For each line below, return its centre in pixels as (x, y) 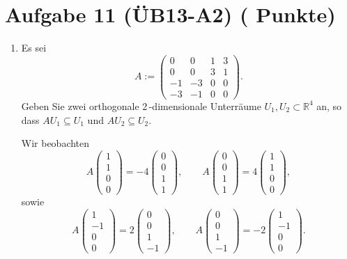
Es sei (34, 48)
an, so (329, 105)
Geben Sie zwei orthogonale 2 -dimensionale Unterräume (141, 105)
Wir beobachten (55, 143)
